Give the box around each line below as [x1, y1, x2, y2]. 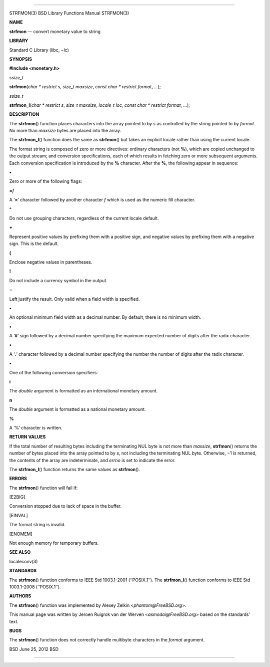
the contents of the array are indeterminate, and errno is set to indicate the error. [9, 457, 176, 463]
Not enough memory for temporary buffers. [9, 540, 99, 546]
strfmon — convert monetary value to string [9, 28, 101, 35]
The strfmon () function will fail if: [9, 485, 78, 491]
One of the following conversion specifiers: [9, 369, 98, 375]
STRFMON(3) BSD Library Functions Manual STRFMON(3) [9, 10, 129, 16]
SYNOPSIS [9, 56, 32, 62]
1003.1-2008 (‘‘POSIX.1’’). [9, 584, 61, 590]
